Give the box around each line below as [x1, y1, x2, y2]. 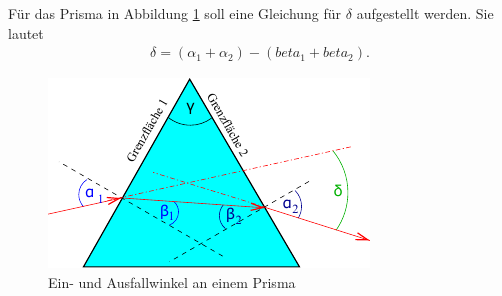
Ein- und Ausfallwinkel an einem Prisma [48, 271, 296, 292]
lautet [8, 22, 44, 43]
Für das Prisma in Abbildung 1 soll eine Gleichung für [8, 3, 342, 23]
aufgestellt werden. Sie [356, 3, 494, 23]
